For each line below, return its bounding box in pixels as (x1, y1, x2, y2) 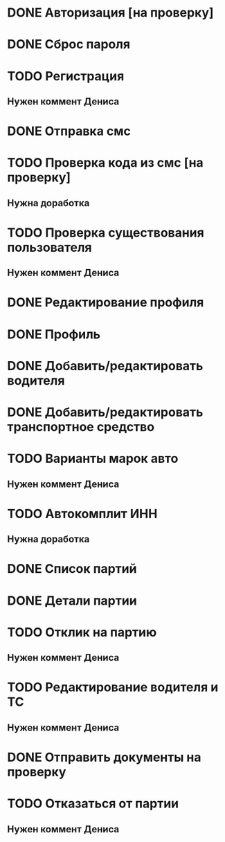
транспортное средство (7, 419, 154, 435)
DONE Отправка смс (7, 123, 132, 139)
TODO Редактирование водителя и (7, 679, 219, 695)
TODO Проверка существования (7, 225, 204, 240)
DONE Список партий (7, 561, 137, 577)
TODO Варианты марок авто (7, 451, 179, 466)
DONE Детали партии (7, 593, 137, 608)
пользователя (7, 239, 92, 255)
